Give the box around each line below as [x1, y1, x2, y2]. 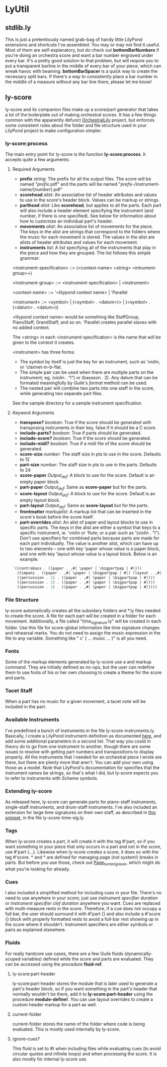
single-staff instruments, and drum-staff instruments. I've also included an [5, 804, 158, 810]
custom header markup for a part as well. [12, 1001, 97, 1007]
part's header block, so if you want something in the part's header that [12, 985, 158, 991]
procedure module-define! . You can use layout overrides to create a [12, 996, 153, 1002]
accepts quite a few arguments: [5, 157, 70, 163]
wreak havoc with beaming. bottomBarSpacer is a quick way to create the [5, 68, 158, 74]
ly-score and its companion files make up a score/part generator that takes [5, 106, 159, 112]
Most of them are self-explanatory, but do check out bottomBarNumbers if [5, 47, 159, 53]
